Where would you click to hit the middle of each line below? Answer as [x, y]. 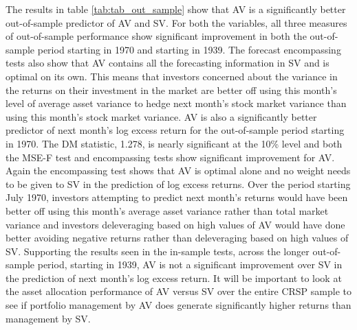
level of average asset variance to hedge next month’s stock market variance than [176, 103]
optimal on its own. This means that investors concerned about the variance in [172, 76]
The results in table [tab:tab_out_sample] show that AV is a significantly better [176, 9]
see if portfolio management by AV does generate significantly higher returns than [178, 305]
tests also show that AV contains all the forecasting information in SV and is [167, 63]
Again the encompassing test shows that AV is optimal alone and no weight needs [178, 170]
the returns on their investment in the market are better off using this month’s [171, 90]
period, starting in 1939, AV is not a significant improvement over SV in [190, 264]
